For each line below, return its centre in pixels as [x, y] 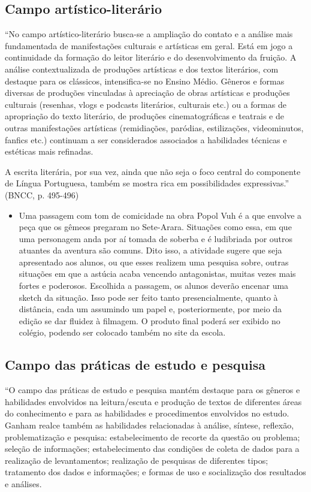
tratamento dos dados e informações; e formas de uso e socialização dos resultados [155, 472]
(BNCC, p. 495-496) [42, 194]
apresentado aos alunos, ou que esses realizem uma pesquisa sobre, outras [154, 262]
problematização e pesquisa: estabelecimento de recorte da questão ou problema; [153, 437]
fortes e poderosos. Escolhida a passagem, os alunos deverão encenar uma [154, 286]
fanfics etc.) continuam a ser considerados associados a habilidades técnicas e [146, 139]
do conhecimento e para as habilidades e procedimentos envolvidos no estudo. [147, 413]
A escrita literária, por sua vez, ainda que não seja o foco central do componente [153, 171]
